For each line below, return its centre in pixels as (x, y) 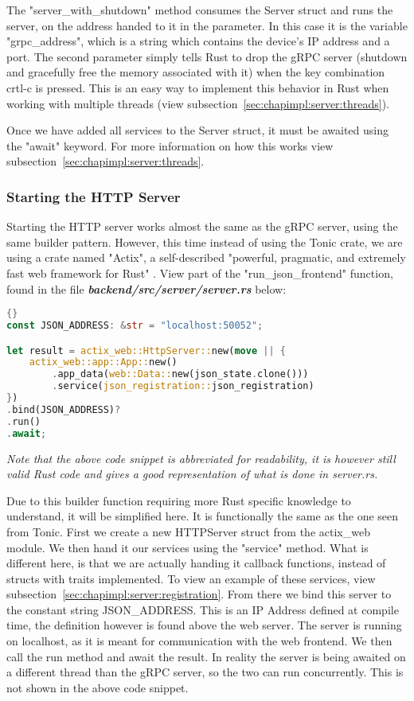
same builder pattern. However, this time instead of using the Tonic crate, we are (205, 241)
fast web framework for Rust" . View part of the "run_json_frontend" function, (200, 273)
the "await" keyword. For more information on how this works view (170, 145)
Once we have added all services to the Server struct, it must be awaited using (197, 130)
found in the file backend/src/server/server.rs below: (146, 288)
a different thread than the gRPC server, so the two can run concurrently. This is (205, 672)
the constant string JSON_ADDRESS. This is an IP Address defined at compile (203, 609)
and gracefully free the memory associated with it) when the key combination (196, 72)
